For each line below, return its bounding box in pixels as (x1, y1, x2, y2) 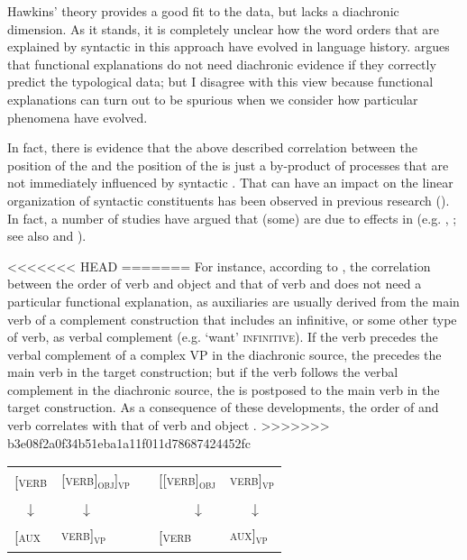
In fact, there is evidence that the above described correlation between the (7, 138, 417, 157)
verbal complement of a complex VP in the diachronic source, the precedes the (7, 344, 442, 363)
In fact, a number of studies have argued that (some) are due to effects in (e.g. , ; (7, 208, 457, 227)
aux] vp (229, 524, 268, 548)
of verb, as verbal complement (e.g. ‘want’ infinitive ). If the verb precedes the (7, 327, 438, 346)
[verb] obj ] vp (61, 469, 130, 493)
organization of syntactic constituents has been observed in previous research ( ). (7, 190, 450, 209)
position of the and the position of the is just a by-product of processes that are (7, 155, 449, 174)
